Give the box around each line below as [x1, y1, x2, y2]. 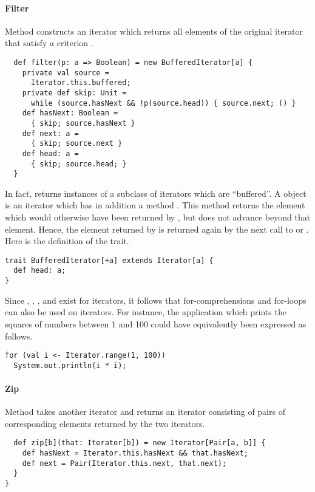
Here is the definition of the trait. [5, 234, 129, 247]
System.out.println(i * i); [13, 361, 127, 370]
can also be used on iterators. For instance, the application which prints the [5, 306, 286, 318]
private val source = [22, 68, 109, 77]
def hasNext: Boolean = [22, 109, 118, 118]
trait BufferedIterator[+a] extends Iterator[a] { [5, 256, 214, 265]
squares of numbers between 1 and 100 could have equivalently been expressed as [5, 317, 307, 330]
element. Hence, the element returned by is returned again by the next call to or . [5, 222, 309, 235]
